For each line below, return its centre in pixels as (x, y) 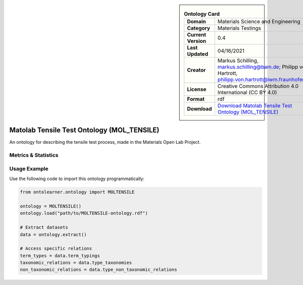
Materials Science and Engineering (259, 22)
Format (196, 99)
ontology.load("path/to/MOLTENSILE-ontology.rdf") (84, 213)
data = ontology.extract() (53, 234)
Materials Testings (239, 28)
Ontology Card (202, 14)
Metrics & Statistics (34, 155)
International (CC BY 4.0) (247, 92)
